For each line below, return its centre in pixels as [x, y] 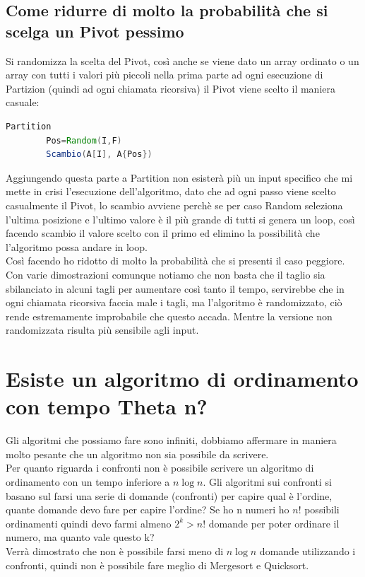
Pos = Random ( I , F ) [84, 140]
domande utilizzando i [307, 550]
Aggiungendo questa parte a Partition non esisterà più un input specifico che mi [179, 177]
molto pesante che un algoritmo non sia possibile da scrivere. [137, 454]
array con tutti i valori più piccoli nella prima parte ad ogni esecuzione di [164, 75]
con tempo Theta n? [107, 406]
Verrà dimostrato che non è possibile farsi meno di [115, 550]
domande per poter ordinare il [274, 523]
